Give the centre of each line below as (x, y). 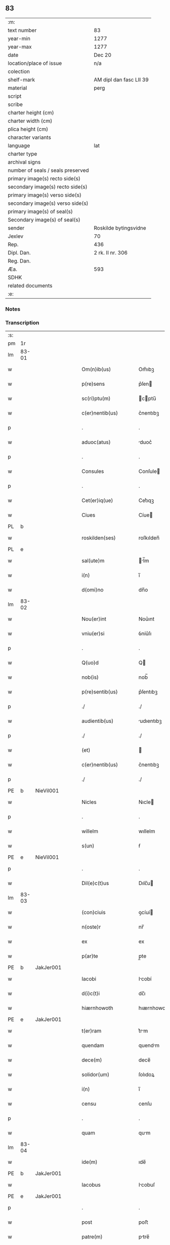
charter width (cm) (30, 121)
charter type (23, 154)
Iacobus (91, 1185)
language (19, 145)
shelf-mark (22, 80)
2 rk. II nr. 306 (111, 252)
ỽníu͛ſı (145, 634)
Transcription (22, 322)
